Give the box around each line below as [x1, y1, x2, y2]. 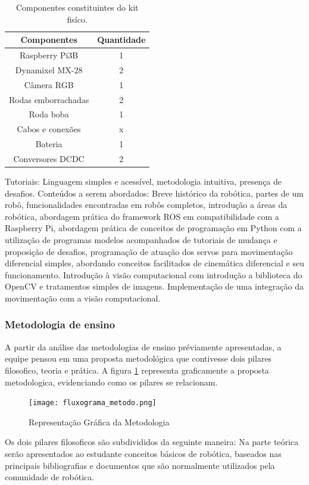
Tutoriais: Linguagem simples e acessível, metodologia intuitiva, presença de [5, 175, 282, 188]
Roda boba [29, 108, 69, 120]
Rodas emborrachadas [9, 93, 89, 105]
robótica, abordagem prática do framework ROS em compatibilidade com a [5, 210, 279, 222]
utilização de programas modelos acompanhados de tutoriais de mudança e [5, 234, 277, 245]
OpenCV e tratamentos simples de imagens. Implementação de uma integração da [5, 280, 304, 293]
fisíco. [67, 13, 88, 25]
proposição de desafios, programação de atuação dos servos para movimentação [5, 245, 293, 257]
